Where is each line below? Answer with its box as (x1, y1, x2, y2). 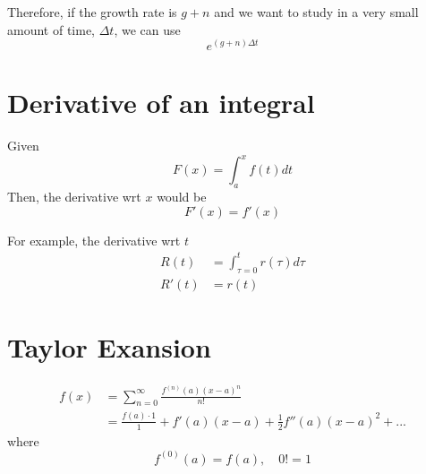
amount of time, (7, 20, 95, 39)
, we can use (114, 20, 181, 39)
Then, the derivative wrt (7, 187, 141, 206)
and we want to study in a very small (214, 3, 419, 21)
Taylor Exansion (7, 328, 211, 365)
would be (157, 187, 207, 206)
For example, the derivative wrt (7, 230, 181, 249)
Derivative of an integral (7, 84, 315, 121)
